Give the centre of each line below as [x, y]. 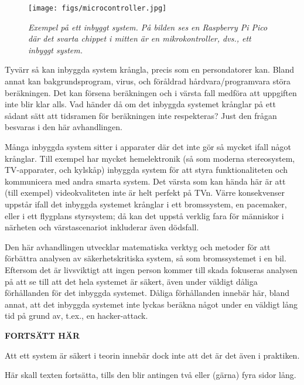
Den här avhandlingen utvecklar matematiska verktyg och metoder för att [138, 246]
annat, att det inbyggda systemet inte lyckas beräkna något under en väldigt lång [151, 304]
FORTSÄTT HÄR [42, 335]
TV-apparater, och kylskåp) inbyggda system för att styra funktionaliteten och [146, 170]
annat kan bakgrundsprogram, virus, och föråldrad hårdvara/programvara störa [148, 81]
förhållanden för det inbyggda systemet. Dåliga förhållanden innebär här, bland [147, 293]
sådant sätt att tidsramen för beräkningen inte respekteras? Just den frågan [141, 115]
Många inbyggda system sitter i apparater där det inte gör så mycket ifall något [148, 146]
